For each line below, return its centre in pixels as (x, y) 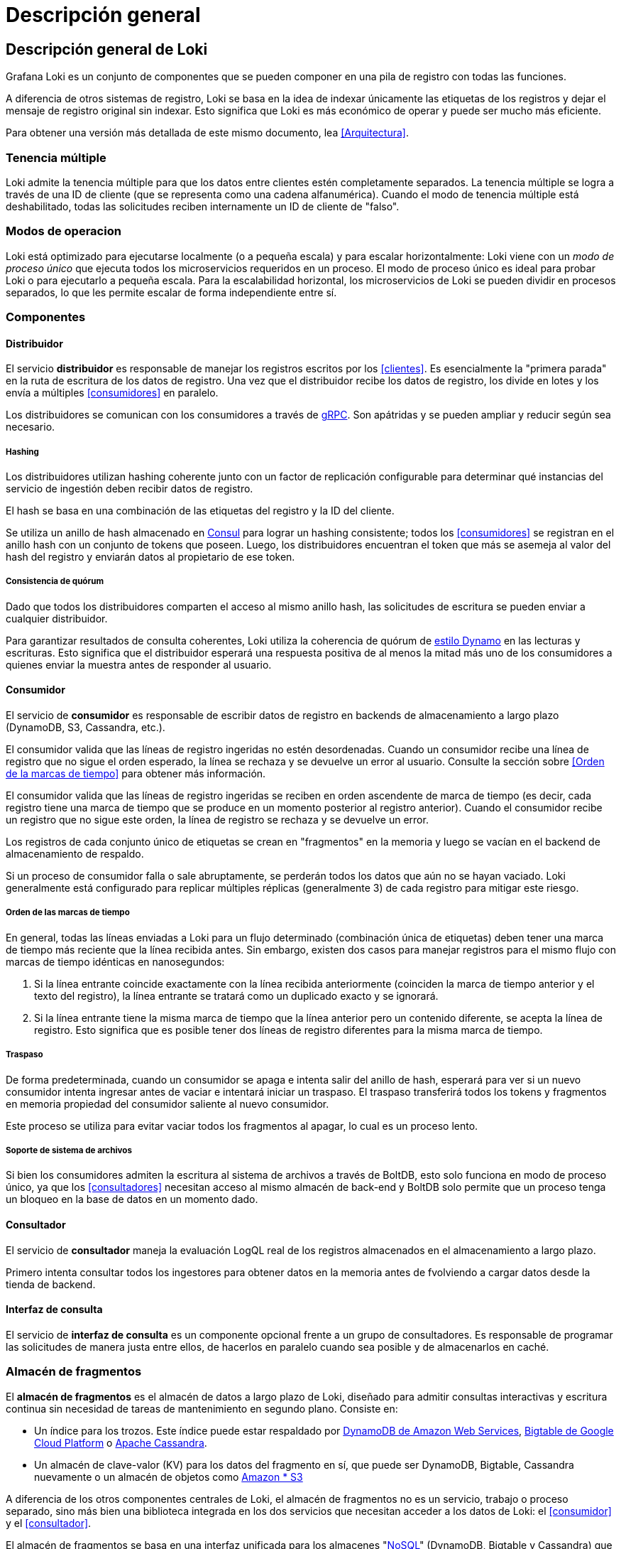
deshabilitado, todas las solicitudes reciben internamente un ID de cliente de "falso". (203, 206)
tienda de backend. (51, 1284)
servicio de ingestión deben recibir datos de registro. (130, 489)
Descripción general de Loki (107, 49)
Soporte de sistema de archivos (69, 1150)
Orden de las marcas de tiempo (68, 913)
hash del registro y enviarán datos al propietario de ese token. (150, 557)
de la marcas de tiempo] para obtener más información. (136, 774)
